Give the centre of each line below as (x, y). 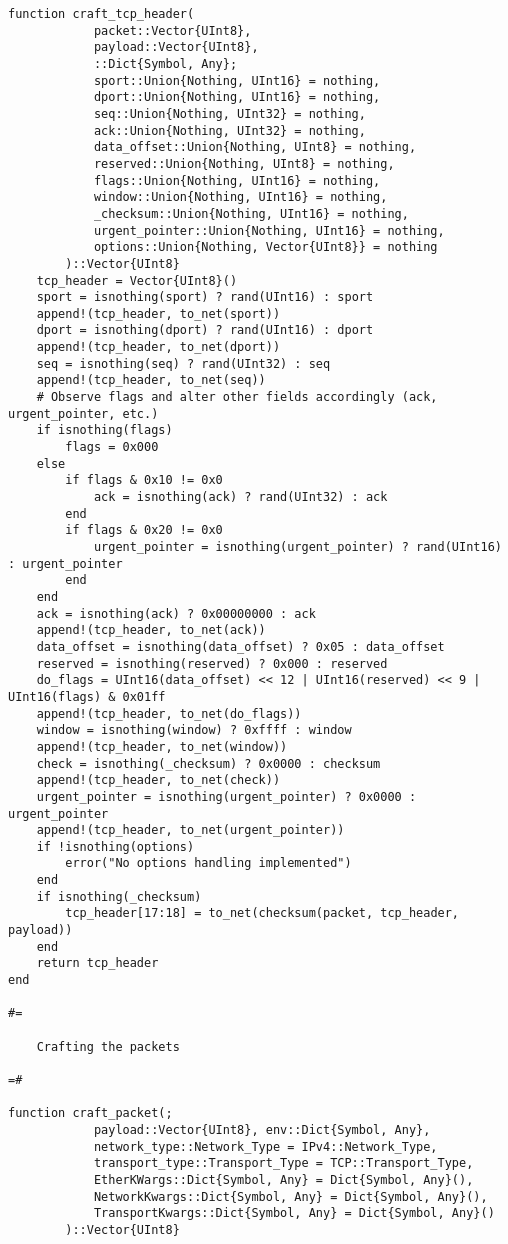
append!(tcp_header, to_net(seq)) (151, 380)
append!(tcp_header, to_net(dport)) (158, 347)
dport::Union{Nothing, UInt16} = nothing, (237, 97)
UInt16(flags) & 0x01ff (87, 696)
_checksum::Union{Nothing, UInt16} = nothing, (251, 213)
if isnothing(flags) (104, 430)
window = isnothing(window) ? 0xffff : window (194, 730)
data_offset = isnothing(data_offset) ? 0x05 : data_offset (240, 646)
